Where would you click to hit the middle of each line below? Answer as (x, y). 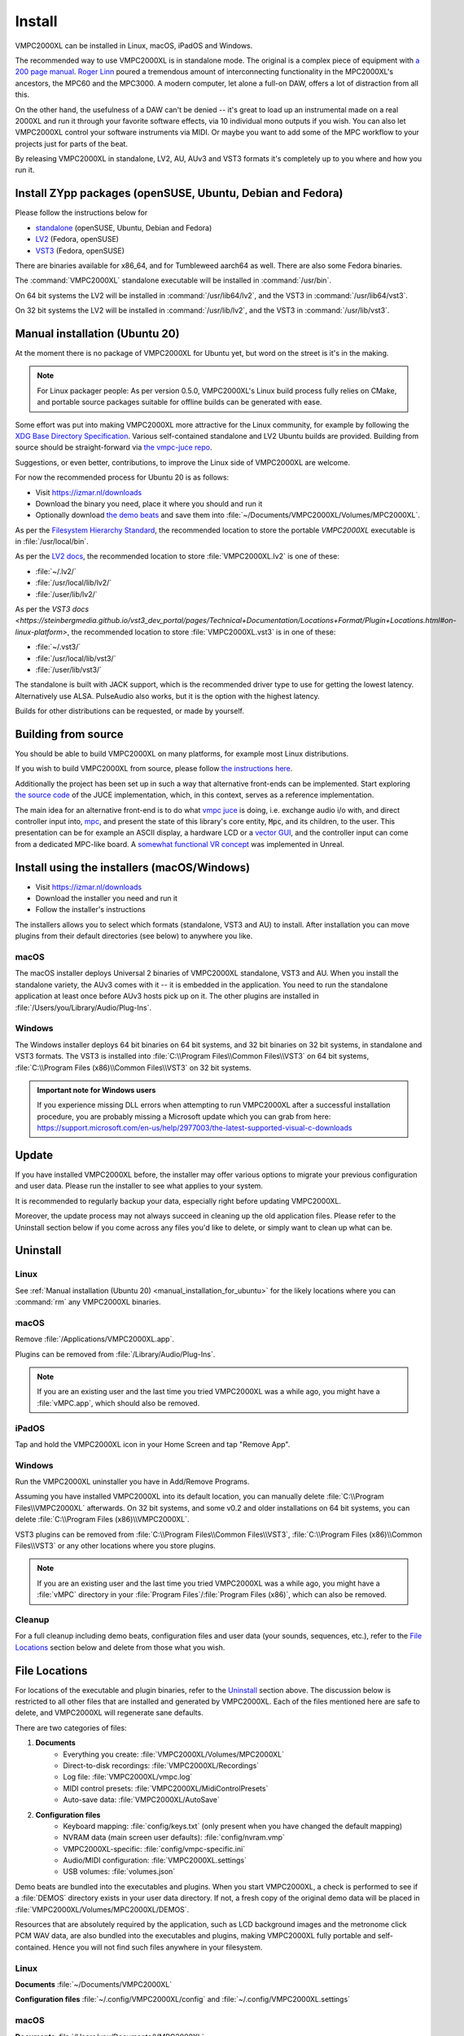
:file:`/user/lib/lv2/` (66, 594)
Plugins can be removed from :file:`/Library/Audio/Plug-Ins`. (115, 1354)
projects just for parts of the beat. (71, 143)
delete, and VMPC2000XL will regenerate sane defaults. (109, 1713)
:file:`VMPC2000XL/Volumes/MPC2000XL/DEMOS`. (102, 1909)
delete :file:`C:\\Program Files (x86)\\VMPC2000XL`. (103, 1520)
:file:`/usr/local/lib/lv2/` (74, 583)
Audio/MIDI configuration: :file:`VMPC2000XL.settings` (155, 1860)
